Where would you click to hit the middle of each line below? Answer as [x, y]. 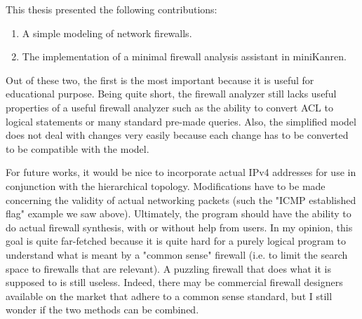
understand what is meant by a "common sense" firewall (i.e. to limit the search [177, 254]
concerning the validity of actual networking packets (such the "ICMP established [181, 199]
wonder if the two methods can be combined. [102, 310]
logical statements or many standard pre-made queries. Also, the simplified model [181, 121]
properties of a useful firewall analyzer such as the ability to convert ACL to [169, 107]
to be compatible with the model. [78, 148]
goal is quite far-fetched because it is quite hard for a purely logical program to [176, 241]
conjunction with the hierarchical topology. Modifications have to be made [166, 185]
